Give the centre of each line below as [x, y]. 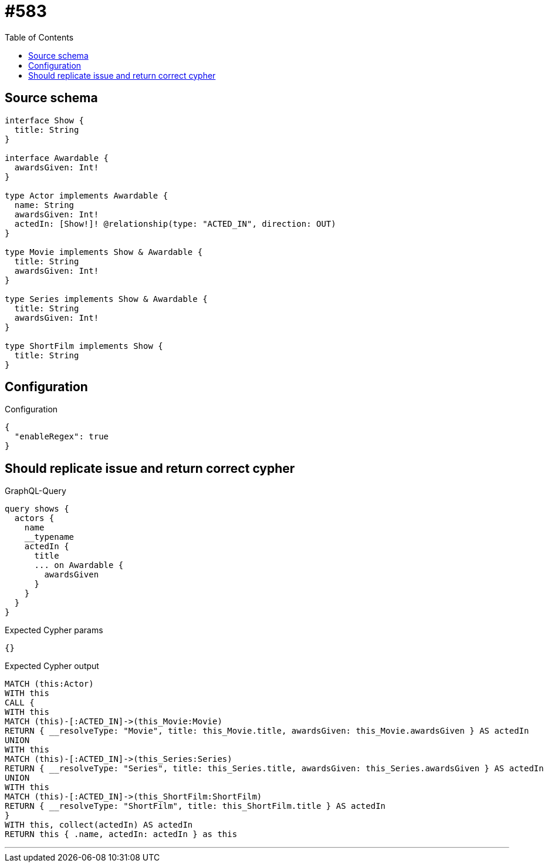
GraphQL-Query [35, 491]
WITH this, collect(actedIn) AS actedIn [99, 825]
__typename [49, 537]
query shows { [37, 509]
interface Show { [44, 120]
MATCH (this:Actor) [49, 684]
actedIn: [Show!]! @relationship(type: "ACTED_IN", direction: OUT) [175, 224]
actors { [34, 518]
